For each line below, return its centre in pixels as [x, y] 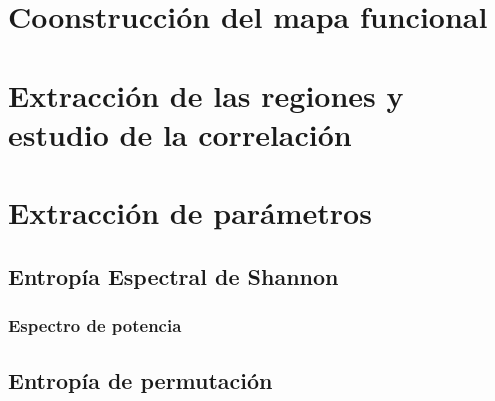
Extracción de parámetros [190, 212]
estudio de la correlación [180, 133]
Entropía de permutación [140, 380]
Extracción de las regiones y [206, 94]
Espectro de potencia [95, 325]
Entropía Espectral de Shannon [173, 275]
